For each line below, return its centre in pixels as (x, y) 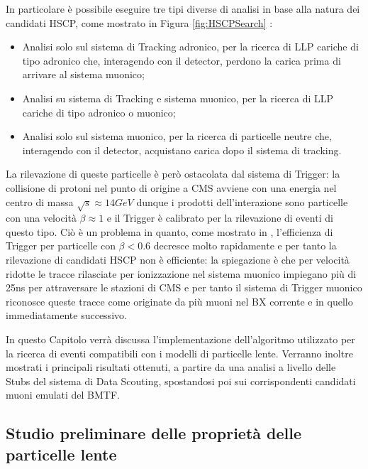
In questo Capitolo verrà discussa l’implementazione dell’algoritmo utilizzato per (180, 339)
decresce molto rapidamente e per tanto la (245, 246)
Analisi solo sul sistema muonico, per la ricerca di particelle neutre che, (177, 136)
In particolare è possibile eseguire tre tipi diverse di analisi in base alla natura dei (183, 9)
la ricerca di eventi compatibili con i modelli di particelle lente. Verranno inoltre (179, 353)
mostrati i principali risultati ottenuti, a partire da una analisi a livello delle (171, 367)
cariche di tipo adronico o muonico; (99, 112)
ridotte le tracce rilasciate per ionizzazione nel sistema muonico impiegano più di (181, 273)
